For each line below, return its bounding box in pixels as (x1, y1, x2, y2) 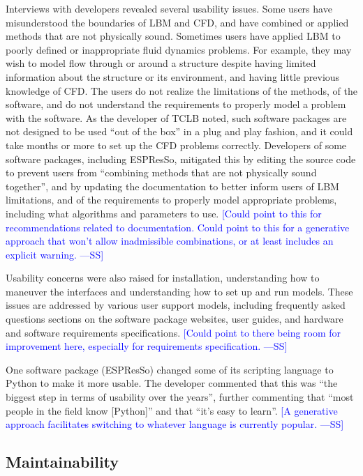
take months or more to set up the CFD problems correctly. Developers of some (6, 137, 347, 152)
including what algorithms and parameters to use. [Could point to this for (6, 206, 322, 220)
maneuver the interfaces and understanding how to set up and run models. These (6, 284, 353, 298)
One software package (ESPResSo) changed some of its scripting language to (6, 362, 334, 376)
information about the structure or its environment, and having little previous (6, 69, 340, 84)
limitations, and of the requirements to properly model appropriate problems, (6, 192, 337, 207)
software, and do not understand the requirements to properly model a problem (6, 97, 346, 112)
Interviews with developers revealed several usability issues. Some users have (6, 1, 332, 15)
